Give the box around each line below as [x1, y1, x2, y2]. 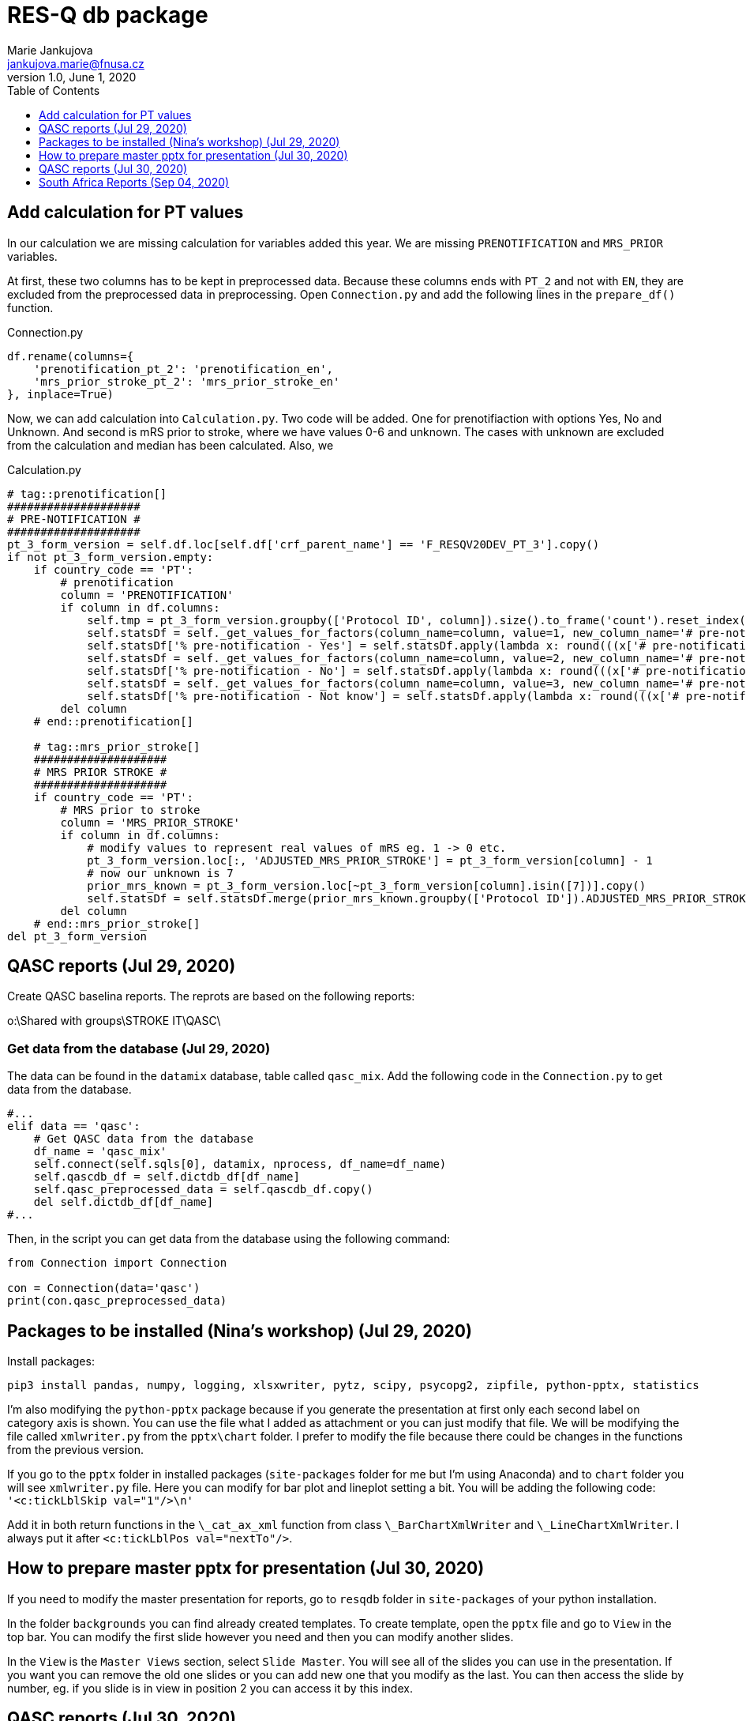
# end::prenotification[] [33, 714, 194, 728]
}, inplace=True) [7, 387, 114, 401]
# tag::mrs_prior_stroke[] [33, 740, 201, 753]
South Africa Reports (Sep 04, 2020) [39, 175, 230, 189]
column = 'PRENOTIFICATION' [60, 588, 234, 601]
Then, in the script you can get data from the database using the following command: [7, 1232, 451, 1246]
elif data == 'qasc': [7, 1120, 141, 1133]
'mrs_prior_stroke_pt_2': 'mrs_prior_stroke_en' [33, 375, 340, 388]
